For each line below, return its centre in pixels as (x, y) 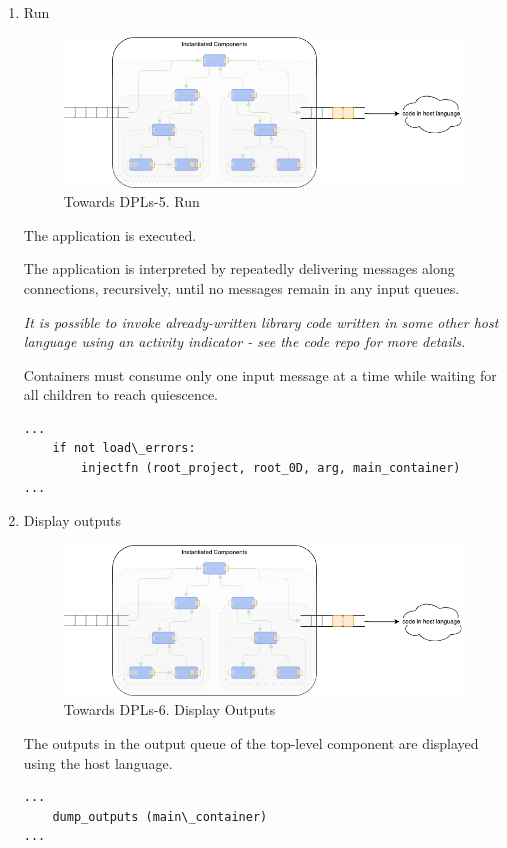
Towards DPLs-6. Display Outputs (169, 709)
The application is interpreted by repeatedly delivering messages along (239, 268)
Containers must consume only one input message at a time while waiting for (260, 374)
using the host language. (98, 762)
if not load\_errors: (124, 448)
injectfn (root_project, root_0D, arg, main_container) (271, 468)
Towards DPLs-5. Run (131, 201)
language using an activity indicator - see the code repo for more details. (244, 341)
